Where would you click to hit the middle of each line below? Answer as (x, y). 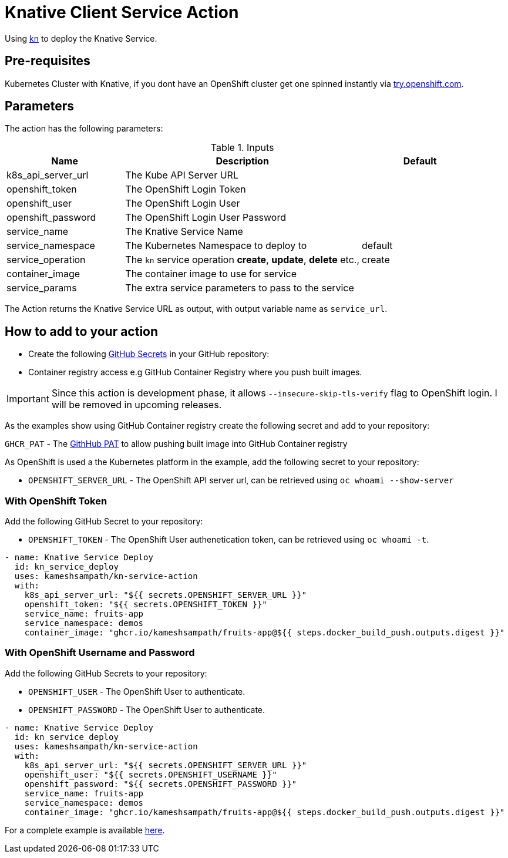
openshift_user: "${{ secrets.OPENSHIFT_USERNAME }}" (151, 774)
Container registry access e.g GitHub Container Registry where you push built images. (195, 372)
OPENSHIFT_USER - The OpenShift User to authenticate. (137, 691)
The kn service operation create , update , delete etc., (242, 260)
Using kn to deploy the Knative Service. (81, 38)
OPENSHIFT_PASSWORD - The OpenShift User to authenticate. (147, 709)
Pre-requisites (48, 61)
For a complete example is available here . (85, 830)
